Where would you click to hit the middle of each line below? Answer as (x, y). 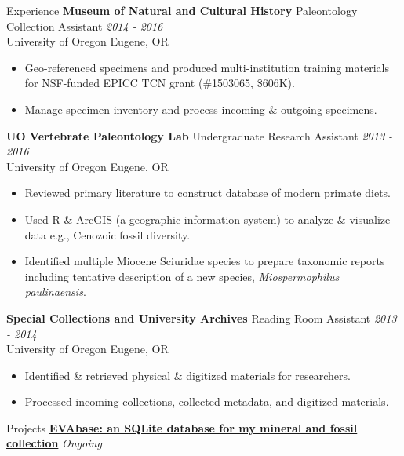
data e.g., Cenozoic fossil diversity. (107, 234)
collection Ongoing (54, 443)
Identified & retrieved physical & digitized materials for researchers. (187, 375)
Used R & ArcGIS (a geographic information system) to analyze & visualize (207, 219)
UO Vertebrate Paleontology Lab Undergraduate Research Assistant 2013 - (200, 135)
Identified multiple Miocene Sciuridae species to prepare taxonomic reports (205, 261)
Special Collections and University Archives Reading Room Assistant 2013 (202, 317)
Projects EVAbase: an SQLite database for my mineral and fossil (182, 427)
